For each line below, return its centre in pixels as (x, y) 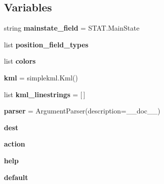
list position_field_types (46, 44)
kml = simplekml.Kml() (41, 77)
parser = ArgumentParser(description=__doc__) (82, 111)
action (15, 144)
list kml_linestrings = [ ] (45, 94)
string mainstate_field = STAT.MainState (72, 28)
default (16, 177)
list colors (20, 61)
